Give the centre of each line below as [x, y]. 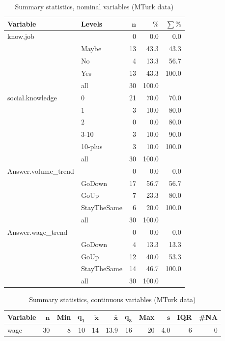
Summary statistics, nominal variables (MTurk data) [94, 6]
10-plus [92, 146]
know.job [21, 36]
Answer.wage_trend [38, 232]
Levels [92, 23]
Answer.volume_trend [41, 170]
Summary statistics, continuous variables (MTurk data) [112, 299]
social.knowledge [32, 97]
